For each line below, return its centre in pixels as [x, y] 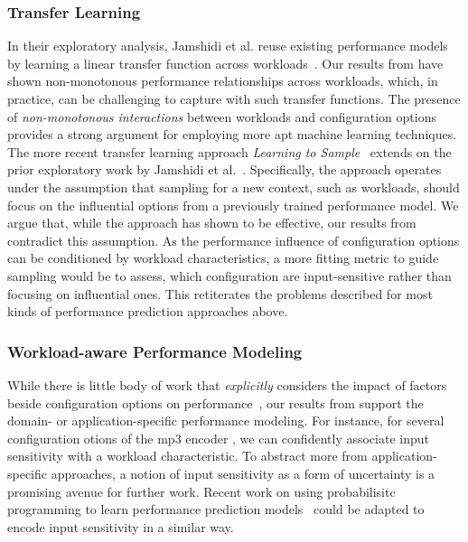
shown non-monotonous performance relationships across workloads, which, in [223, 81]
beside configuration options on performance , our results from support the [215, 402]
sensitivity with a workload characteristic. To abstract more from [187, 456]
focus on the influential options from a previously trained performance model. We [233, 205]
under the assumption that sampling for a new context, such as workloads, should [234, 187]
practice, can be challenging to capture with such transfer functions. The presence [234, 98]
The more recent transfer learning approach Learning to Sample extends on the [229, 151]
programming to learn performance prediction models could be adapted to [216, 509]
